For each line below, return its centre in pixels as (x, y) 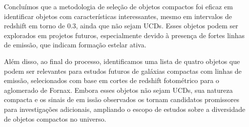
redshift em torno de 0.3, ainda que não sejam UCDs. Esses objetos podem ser (121, 26)
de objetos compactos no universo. (55, 118)
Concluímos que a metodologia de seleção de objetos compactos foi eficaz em (118, 6)
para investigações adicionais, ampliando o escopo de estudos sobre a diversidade (125, 109)
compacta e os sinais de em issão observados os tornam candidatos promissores (122, 99)
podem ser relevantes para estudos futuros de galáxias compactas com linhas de (123, 71)
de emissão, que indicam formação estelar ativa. (75, 45)
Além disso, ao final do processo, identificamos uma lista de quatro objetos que (122, 61)
